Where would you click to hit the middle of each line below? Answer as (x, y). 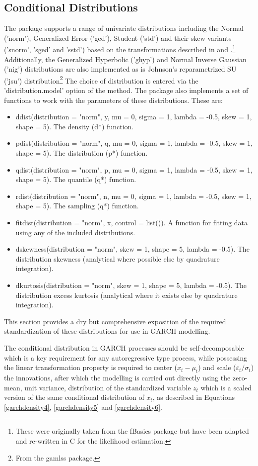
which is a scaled (226, 387)
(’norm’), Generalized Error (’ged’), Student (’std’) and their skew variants (118, 38)
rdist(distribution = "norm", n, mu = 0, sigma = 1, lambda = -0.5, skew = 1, (133, 196)
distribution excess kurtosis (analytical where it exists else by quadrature (127, 295)
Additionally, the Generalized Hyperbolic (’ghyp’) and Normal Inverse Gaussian (125, 59)
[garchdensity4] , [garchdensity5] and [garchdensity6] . (83, 407)
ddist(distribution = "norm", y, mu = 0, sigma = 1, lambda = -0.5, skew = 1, (134, 117)
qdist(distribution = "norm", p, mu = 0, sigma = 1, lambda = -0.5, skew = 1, (134, 169)
